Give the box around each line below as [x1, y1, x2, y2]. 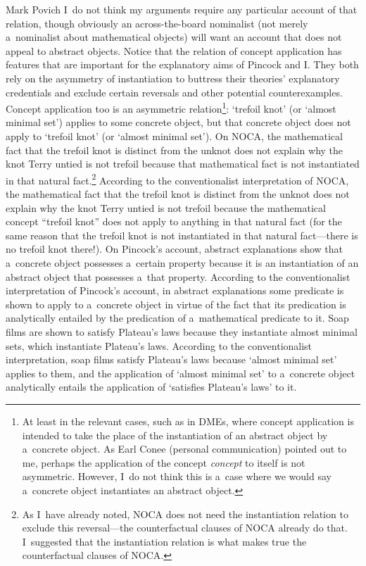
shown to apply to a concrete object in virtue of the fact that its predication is [6, 296, 346, 311]
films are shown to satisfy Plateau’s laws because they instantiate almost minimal [6, 324, 358, 339]
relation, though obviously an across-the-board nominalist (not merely [6, 15, 308, 30]
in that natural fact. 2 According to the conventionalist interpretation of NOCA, [6, 170, 349, 187]
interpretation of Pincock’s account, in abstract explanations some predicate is [6, 283, 344, 298]
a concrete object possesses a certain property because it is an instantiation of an [6, 256, 359, 270]
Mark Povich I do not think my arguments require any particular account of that [6, 2, 358, 16]
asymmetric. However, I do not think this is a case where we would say [22, 469, 332, 484]
